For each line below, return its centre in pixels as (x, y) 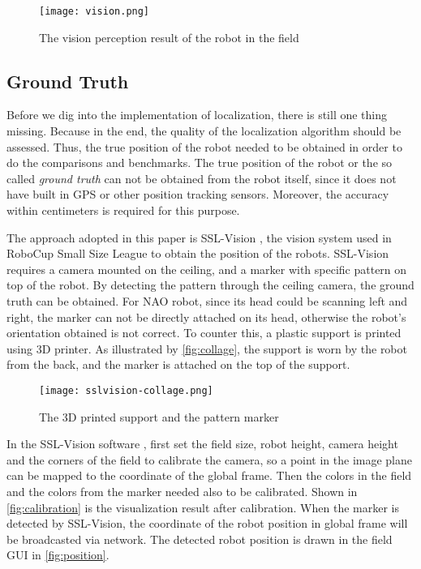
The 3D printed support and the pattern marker (159, 416)
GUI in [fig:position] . (58, 555)
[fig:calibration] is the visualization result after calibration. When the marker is (203, 507)
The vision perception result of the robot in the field (169, 37)
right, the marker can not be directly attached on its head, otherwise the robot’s (206, 317)
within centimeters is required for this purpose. (123, 210)
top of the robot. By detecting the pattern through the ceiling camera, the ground (210, 285)
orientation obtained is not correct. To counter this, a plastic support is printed (204, 333)
